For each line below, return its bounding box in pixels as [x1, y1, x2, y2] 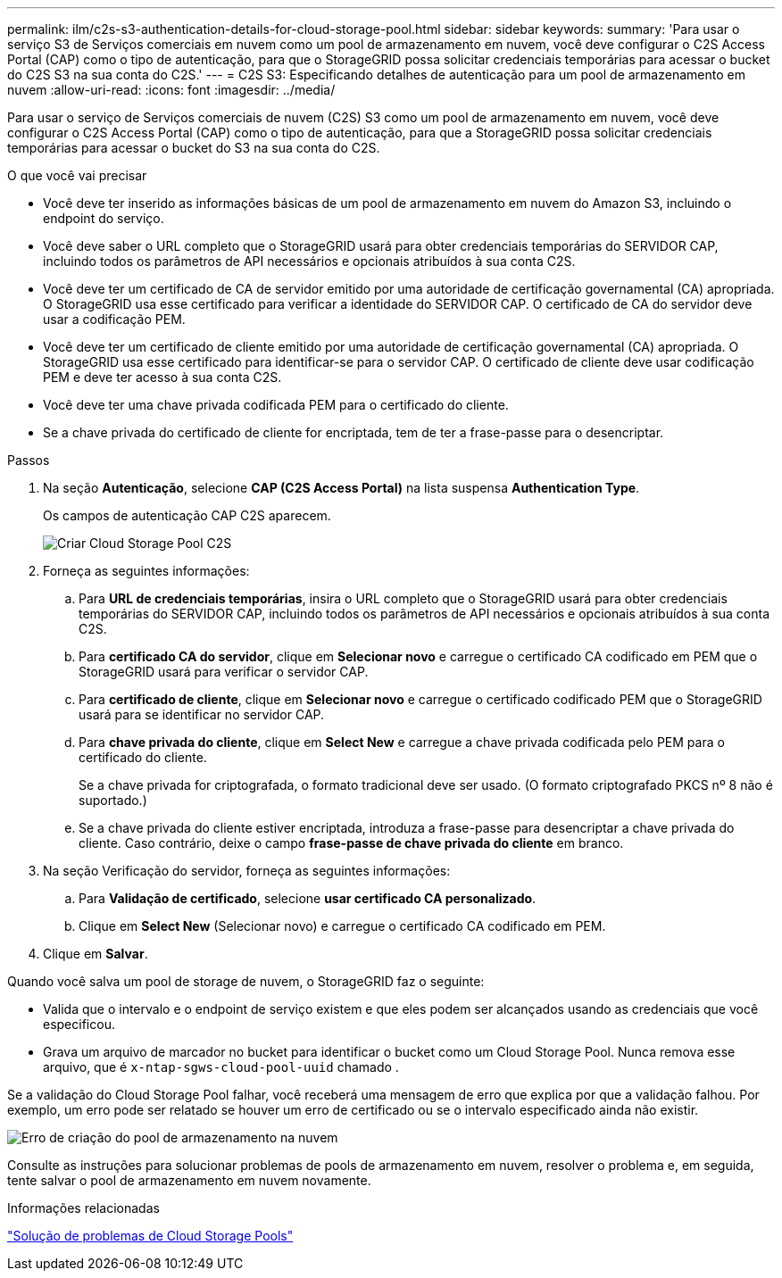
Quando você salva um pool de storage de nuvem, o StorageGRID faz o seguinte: [7, 974, 485, 989]
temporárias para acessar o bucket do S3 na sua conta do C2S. [7, 140, 380, 155]
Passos [7, 452, 50, 468]
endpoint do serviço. [43, 211, 164, 226]
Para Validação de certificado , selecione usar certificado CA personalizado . [79, 891, 537, 906]
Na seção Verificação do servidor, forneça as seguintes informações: [43, 863, 451, 878]
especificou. [43, 1017, 115, 1032]
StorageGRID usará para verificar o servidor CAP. [79, 664, 369, 679]
